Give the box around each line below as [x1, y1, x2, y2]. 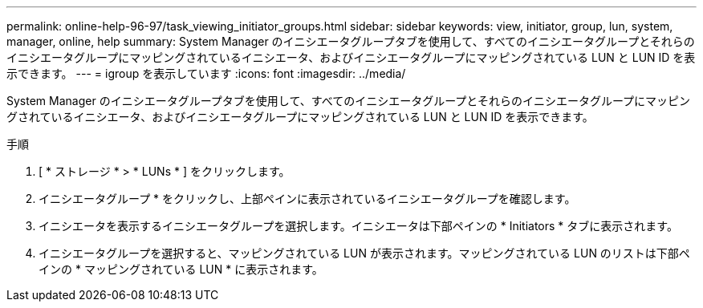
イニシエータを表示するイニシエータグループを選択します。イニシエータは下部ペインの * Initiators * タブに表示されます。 [39, 219, 678, 233]
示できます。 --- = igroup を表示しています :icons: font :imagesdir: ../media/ [6, 67, 406, 80]
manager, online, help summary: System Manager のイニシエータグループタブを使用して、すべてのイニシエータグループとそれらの [6, 34, 695, 48]
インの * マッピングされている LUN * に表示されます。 [39, 262, 323, 276]
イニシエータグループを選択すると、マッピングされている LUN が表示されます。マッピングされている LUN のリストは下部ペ [39, 246, 690, 260]
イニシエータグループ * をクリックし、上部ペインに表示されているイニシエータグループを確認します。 [39, 192, 576, 205]
